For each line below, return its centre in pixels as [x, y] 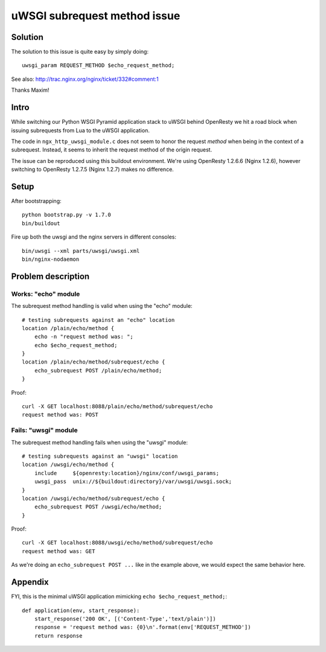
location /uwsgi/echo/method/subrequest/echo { [94, 498]
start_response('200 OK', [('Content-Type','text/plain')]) [125, 618]
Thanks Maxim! [30, 90]
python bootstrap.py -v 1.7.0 [67, 215]
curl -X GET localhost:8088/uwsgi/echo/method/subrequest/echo [117, 543]
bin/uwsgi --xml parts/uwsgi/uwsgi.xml [81, 251]
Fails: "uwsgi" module [44, 430]
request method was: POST [60, 415]
